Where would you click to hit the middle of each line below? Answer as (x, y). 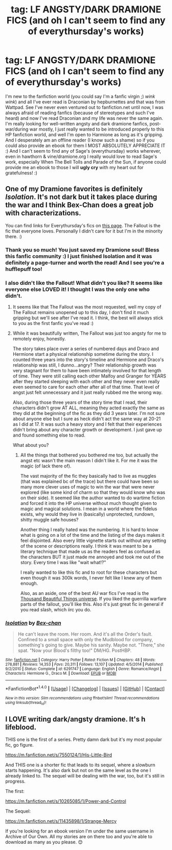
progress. (15, 781)
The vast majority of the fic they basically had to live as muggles (88, 476)
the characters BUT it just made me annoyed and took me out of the (92, 557)
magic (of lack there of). (46, 466)
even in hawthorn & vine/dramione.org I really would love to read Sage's (81, 156)
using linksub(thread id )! (26, 703)
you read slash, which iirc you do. (56, 609)
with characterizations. (43, 213)
